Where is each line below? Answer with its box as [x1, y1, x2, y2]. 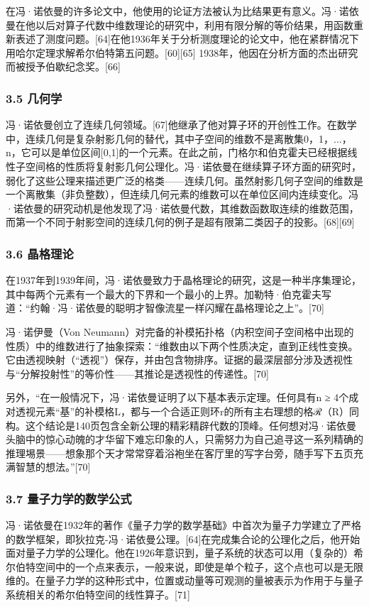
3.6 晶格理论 [6, 244, 74, 262]
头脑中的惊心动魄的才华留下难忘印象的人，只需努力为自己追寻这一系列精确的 [6, 432, 363, 447]
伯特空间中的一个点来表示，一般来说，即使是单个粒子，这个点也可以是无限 [15, 559, 363, 574]
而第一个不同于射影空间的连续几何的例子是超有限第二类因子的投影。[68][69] [6, 214, 355, 229]
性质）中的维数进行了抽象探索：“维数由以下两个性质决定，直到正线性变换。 [6, 338, 358, 353]
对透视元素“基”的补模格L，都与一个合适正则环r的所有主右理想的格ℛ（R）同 [6, 403, 359, 418]
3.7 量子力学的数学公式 [6, 489, 132, 507]
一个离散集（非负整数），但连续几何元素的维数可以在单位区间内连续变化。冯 [6, 187, 358, 202]
